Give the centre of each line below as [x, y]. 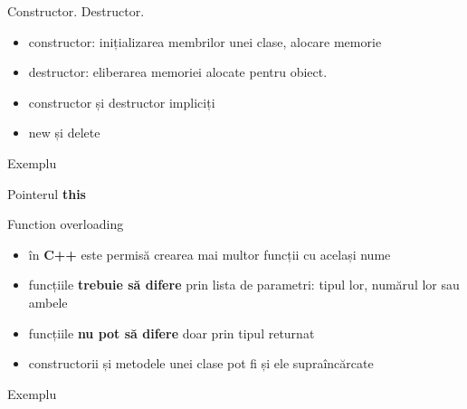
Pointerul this [47, 193]
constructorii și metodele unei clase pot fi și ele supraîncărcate [201, 363]
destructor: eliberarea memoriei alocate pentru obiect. [178, 72]
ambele [48, 302]
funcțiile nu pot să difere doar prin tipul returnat [172, 333]
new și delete [64, 133]
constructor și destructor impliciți [122, 102]
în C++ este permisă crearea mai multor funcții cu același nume [210, 254]
